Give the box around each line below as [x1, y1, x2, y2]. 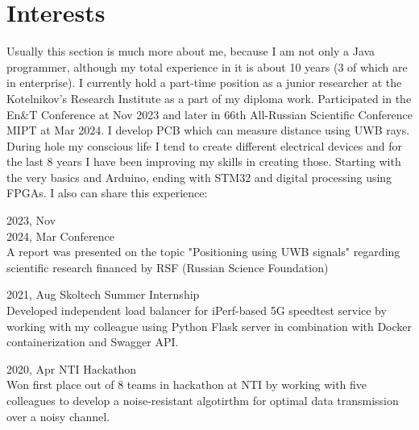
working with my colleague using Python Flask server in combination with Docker [6, 317, 413, 334]
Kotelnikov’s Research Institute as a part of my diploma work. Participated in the [6, 89, 412, 106]
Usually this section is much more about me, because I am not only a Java [6, 43, 375, 60]
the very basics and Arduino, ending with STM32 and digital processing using [6, 168, 392, 185]
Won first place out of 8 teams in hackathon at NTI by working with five [6, 376, 367, 393]
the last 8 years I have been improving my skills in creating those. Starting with [6, 153, 401, 170]
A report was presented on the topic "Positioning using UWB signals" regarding [6, 243, 400, 260]
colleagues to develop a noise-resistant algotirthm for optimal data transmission [6, 392, 399, 408]
